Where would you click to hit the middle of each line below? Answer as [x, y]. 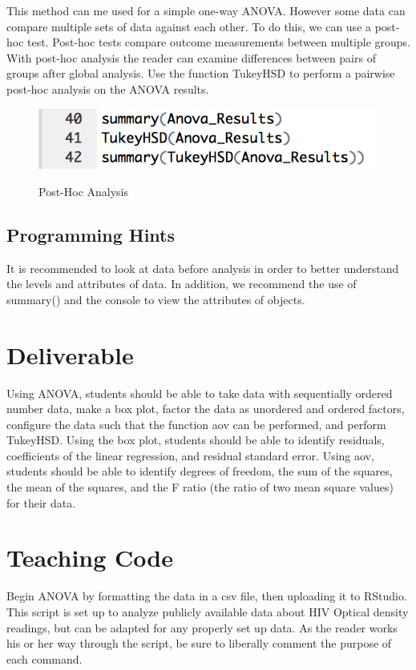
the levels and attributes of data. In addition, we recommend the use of [182, 284]
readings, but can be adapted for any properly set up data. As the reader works [202, 627]
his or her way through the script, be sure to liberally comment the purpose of [199, 643]
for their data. [41, 502]
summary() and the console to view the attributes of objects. [156, 299]
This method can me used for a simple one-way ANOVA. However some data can [206, 10]
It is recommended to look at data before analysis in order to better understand [203, 268]
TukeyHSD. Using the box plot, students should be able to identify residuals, [196, 440]
